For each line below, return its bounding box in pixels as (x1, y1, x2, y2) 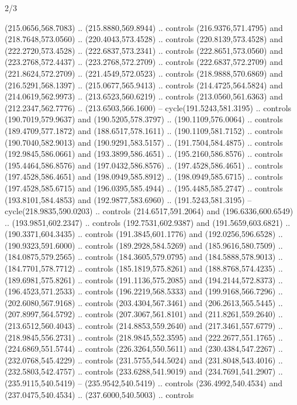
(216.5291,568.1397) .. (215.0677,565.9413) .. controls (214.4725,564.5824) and (5, 78, 283, 91)
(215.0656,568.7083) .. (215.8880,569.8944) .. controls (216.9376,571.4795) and (5, 21, 283, 33)
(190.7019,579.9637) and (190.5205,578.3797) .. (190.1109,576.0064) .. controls (5, 113, 283, 125)
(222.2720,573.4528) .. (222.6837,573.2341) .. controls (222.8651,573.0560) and (5, 44, 283, 56)
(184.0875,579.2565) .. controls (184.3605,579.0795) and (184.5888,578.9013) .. (5, 250, 283, 263)
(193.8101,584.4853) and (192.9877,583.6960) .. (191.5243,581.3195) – (5, 193, 252, 205)
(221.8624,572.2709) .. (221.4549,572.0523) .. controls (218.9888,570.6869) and (5, 67, 283, 79)
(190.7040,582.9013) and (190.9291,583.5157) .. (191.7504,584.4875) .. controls (5, 136, 283, 148)
